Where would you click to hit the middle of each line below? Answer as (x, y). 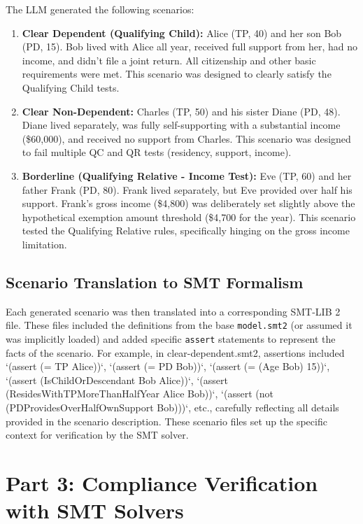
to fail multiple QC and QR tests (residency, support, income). (157, 152)
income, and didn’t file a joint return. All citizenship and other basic (169, 60)
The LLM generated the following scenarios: (100, 9)
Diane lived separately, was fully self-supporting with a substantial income (181, 125)
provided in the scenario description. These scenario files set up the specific (166, 421)
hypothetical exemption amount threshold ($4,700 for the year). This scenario (189, 217)
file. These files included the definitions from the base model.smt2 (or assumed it (179, 325)
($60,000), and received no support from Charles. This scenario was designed (186, 138)
